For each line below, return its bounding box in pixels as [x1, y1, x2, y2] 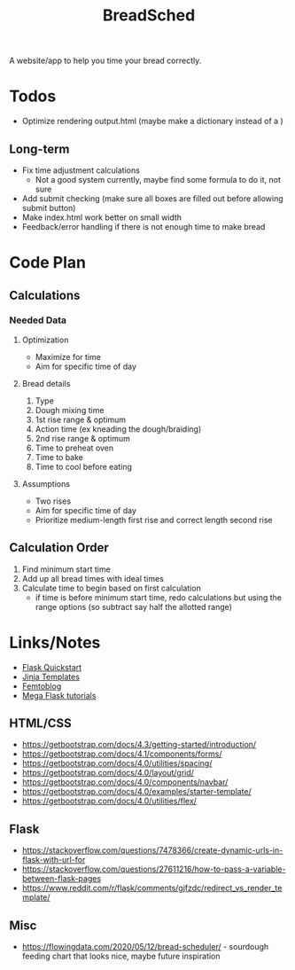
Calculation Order [9, 540, 109, 555]
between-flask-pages [21, 873, 102, 884]
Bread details [21, 378, 71, 388]
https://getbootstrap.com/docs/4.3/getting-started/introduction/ [21, 739, 257, 750]
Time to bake [35, 451, 84, 462]
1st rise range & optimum [35, 414, 127, 425]
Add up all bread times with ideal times [21, 573, 164, 583]
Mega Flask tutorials [21, 690, 97, 700]
